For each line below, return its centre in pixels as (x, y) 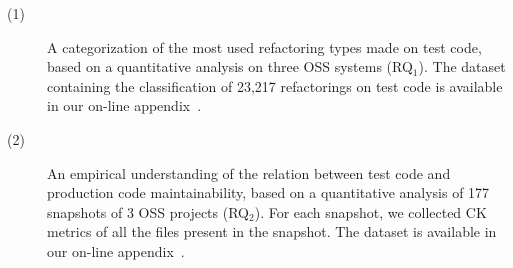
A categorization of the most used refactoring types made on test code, (264, 46)
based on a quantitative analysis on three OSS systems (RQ (230, 66)
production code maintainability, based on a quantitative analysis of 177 (268, 192)
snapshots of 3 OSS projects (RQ (148, 211)
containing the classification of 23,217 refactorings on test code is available (275, 85)
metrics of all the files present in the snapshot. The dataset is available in (272, 231)
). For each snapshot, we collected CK (370, 211)
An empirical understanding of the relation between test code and (249, 172)
